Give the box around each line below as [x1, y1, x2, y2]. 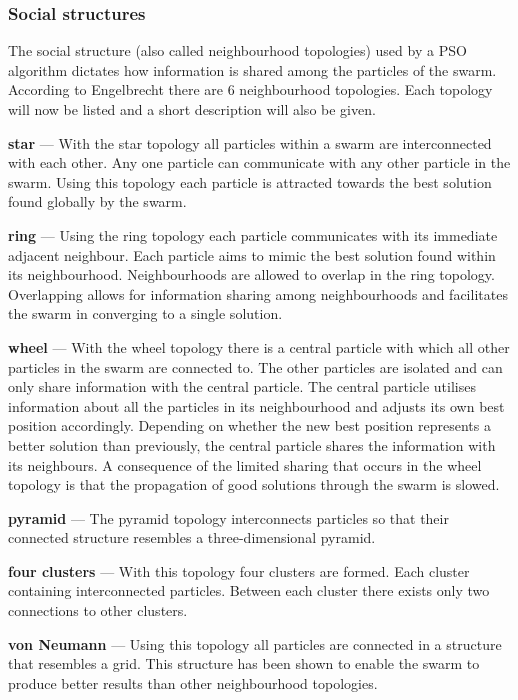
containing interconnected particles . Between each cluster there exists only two [8, 580, 490, 601]
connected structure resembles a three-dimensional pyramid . [8, 527, 376, 548]
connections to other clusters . [8, 600, 188, 621]
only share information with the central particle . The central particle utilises [8, 376, 476, 397]
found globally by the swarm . [8, 191, 187, 212]
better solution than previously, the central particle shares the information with [8, 434, 496, 455]
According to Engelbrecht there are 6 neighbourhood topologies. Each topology [8, 79, 493, 100]
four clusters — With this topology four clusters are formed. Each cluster [8, 560, 470, 581]
